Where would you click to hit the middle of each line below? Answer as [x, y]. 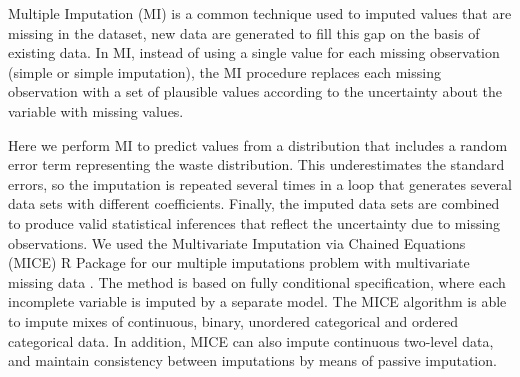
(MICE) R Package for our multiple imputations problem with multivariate [239, 262]
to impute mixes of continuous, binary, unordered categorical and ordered [233, 320]
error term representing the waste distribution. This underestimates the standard [256, 164]
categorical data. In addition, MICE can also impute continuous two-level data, [251, 340]
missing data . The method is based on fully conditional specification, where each [257, 281]
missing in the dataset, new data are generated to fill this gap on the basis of [244, 32]
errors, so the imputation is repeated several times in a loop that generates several [260, 183]
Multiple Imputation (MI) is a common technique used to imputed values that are [260, 13]
